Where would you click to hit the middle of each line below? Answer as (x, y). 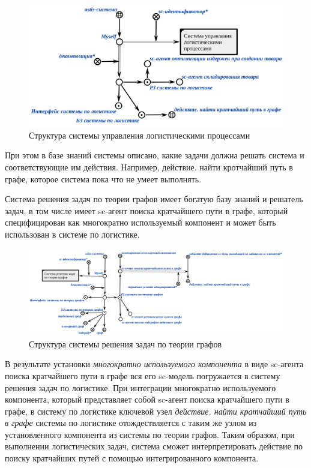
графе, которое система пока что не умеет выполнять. (103, 178)
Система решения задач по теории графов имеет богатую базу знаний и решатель (154, 199)
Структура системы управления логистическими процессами (140, 135)
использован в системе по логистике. (72, 234)
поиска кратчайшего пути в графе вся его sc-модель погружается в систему (143, 375)
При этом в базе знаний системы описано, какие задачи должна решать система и (155, 155)
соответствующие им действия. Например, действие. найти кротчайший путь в (149, 167)
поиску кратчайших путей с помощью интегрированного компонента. (132, 458)
